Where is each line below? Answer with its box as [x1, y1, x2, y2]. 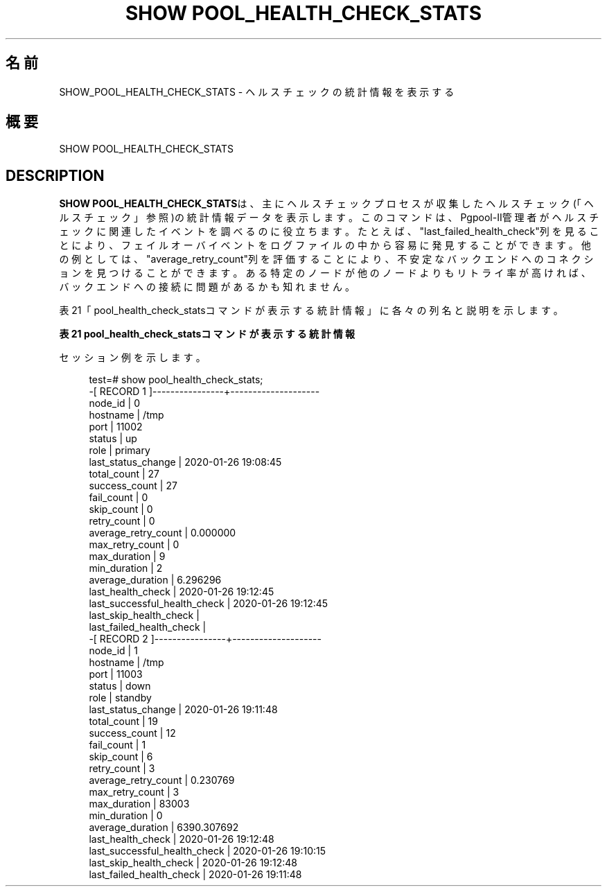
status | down [89, 680, 151, 692]
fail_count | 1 [89, 739, 146, 751]
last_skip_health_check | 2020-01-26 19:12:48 [89, 857, 298, 869]
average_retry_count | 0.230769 [89, 774, 235, 787]
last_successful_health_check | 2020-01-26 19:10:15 [89, 845, 326, 857]
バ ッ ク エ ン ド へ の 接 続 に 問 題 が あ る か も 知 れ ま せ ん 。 [59, 281, 355, 293]
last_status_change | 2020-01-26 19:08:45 [89, 456, 282, 469]
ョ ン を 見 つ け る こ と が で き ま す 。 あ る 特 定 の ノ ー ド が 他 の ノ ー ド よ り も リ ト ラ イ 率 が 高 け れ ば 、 [59, 267, 591, 279]
